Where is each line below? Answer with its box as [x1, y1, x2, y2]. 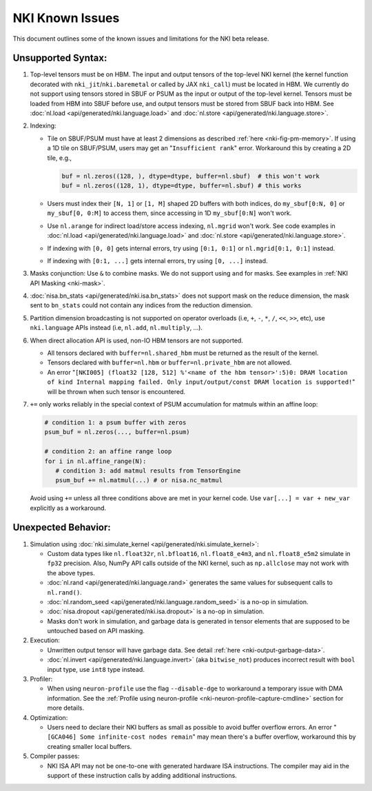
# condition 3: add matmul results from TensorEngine [55, 466, 241, 475]
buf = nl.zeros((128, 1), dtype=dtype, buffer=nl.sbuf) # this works [61, 181, 302, 189]
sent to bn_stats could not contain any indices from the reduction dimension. [30, 301, 253, 309]
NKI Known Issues [12, 10, 120, 25]
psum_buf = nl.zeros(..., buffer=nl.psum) [44, 428, 190, 436]
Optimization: [30, 713, 68, 721]
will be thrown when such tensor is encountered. [47, 387, 186, 395]
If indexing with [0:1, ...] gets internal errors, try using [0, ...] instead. [47, 256, 268, 265]
